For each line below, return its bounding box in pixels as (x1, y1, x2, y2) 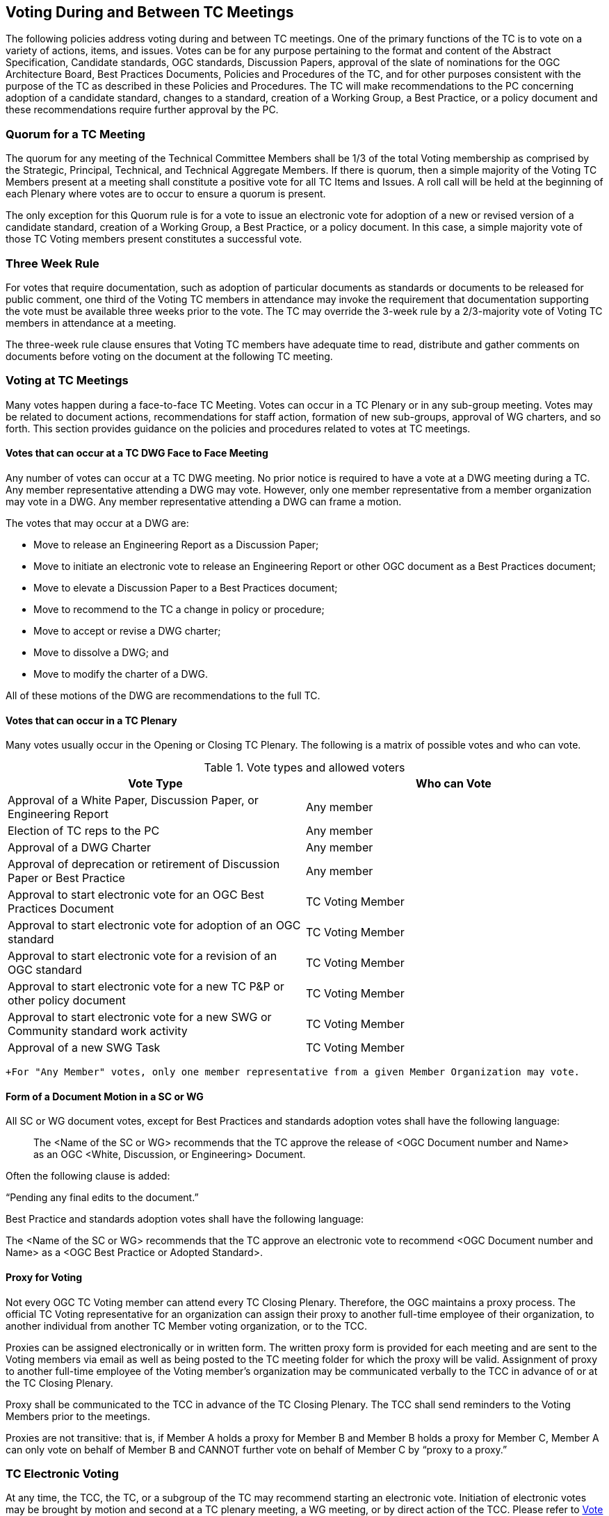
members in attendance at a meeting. (6, 316, 177, 329)
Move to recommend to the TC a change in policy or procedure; (33, 603, 325, 615)
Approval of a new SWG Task (8, 1041, 161, 1055)
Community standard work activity (8, 1024, 188, 1038)
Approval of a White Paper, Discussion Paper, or (8, 793, 259, 808)
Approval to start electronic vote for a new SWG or (8, 1010, 272, 1025)
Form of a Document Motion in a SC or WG (6, 1090, 204, 1102)
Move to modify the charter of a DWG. (33, 667, 208, 680)
